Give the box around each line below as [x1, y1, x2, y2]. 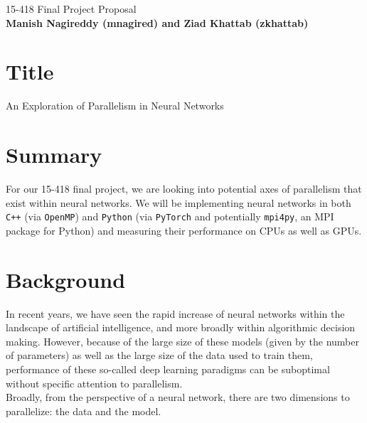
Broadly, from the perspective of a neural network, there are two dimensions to [6, 390, 350, 405]
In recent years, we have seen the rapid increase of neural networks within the [6, 306, 345, 321]
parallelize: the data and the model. [6, 403, 161, 418]
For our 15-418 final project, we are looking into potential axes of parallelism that [6, 181, 362, 196]
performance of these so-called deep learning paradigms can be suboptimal [6, 361, 330, 376]
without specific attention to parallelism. [6, 375, 183, 390]
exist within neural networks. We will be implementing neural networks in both [6, 195, 351, 210]
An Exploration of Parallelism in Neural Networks [6, 98, 224, 113]
